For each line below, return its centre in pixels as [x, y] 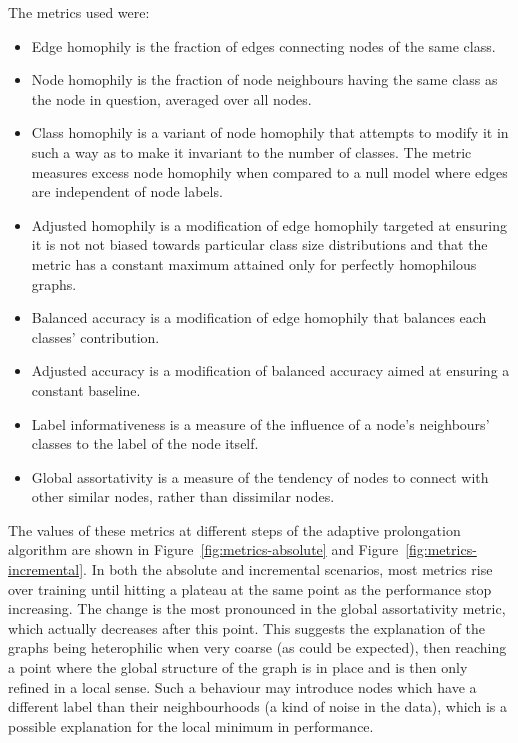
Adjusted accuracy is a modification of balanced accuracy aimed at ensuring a [270, 370]
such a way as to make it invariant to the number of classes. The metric [251, 151]
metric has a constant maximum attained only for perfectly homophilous [254, 263]
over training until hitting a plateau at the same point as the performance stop [250, 588]
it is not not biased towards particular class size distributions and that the [259, 244]
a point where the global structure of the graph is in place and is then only [238, 667]
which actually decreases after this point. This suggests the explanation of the [246, 627]
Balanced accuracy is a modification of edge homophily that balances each [259, 317]
